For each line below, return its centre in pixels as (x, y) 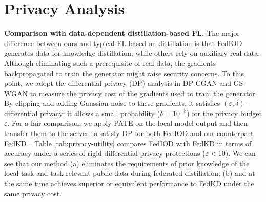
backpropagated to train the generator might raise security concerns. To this (124, 73)
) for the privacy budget (224, 113)
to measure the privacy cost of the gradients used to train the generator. (144, 93)
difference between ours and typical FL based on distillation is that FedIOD (123, 43)
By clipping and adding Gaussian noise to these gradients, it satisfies (112, 103)
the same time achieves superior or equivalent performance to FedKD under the (129, 183)
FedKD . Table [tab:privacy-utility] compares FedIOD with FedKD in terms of (128, 143)
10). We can (237, 153)
